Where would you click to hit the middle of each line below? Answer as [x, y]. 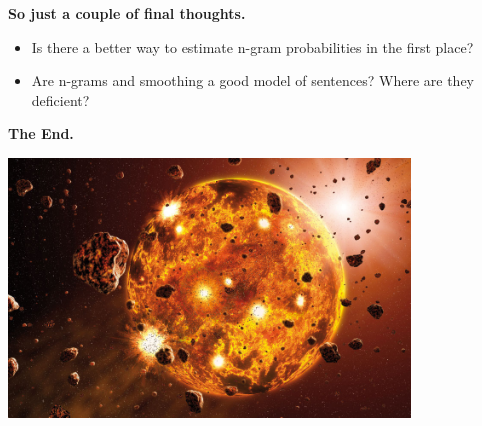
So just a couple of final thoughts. [127, 13]
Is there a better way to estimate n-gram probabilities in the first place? [252, 46]
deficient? [60, 99]
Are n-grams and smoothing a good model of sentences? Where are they [252, 80]
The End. [41, 133]
